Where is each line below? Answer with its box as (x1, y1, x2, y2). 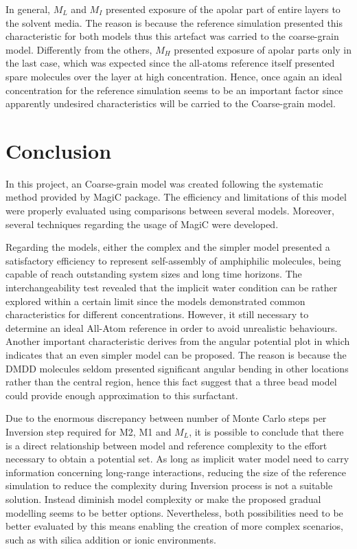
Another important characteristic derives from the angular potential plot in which (5, 334, 350, 348)
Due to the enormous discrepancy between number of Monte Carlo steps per (5, 411, 327, 425)
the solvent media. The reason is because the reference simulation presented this (5, 15, 343, 30)
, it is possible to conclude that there (189, 424, 344, 438)
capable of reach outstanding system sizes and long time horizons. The (5, 267, 302, 281)
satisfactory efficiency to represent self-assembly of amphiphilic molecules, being (5, 253, 341, 267)
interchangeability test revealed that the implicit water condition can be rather (5, 280, 338, 295)
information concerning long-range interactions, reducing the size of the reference (5, 464, 346, 479)
